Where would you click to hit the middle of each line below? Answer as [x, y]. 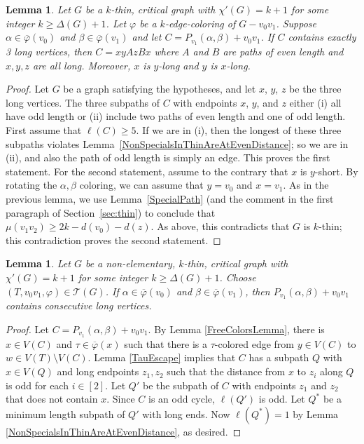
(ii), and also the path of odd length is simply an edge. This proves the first [168, 157]
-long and [178, 65]
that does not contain [52, 399]
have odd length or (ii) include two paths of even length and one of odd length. [176, 116]
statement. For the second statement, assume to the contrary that [147, 171]
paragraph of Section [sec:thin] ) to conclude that [111, 212]
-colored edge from [254, 343]
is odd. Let [282, 399]
